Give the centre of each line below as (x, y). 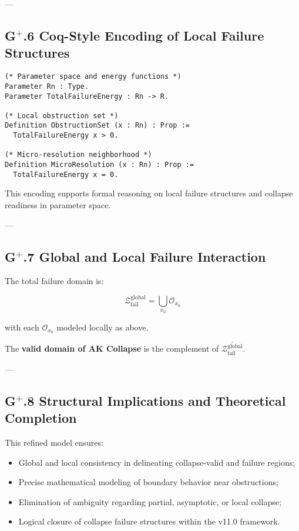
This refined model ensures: (54, 442)
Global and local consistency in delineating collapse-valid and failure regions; (157, 462)
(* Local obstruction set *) (62, 116)
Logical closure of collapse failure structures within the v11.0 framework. (149, 521)
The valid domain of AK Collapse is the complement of (112, 348)
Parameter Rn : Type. (47, 86)
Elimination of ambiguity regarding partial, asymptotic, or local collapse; (150, 501)
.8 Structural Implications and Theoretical (154, 400)
